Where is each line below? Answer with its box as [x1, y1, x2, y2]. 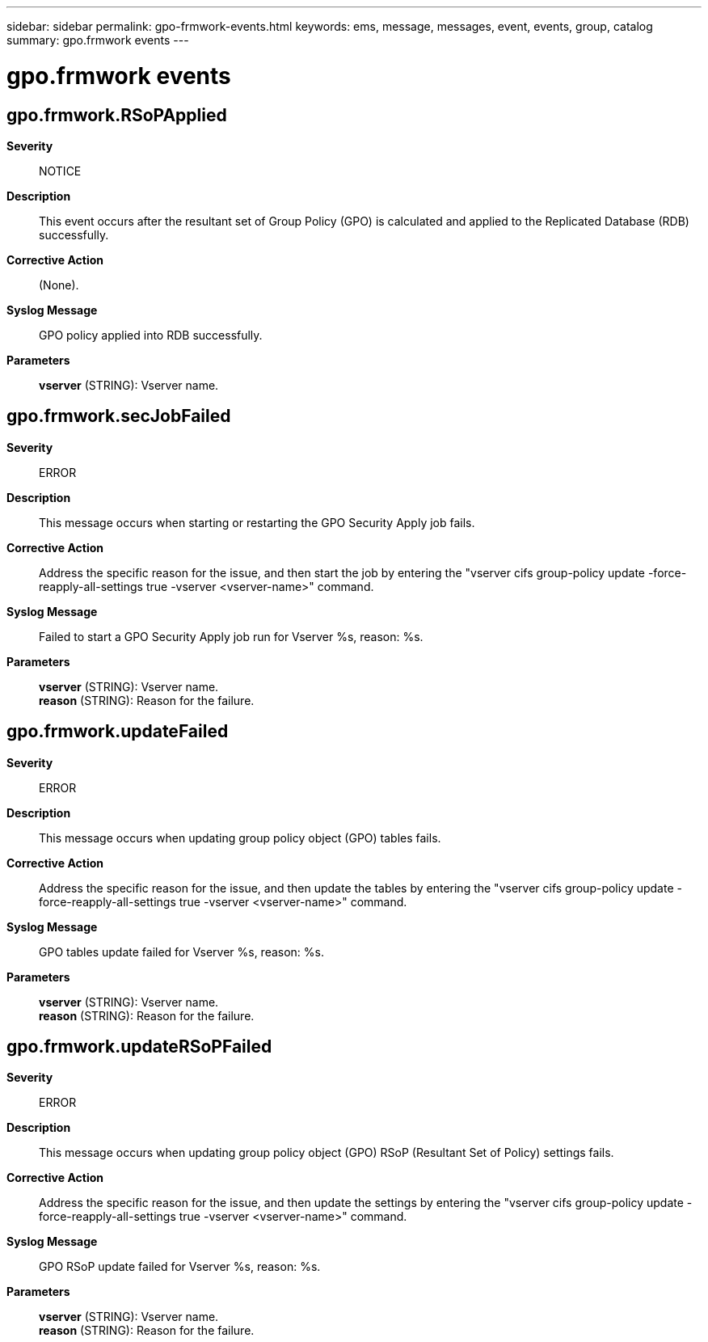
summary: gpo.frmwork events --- [6, 33, 189, 47]
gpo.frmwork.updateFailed [6, 721, 229, 742]
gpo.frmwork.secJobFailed [6, 406, 231, 427]
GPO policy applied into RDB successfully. [39, 327, 263, 342]
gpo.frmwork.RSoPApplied [6, 104, 227, 125]
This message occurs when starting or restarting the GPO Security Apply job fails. [39, 515, 475, 530]
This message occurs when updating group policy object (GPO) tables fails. [39, 830, 441, 845]
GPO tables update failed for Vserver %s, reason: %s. [39, 944, 325, 959]
